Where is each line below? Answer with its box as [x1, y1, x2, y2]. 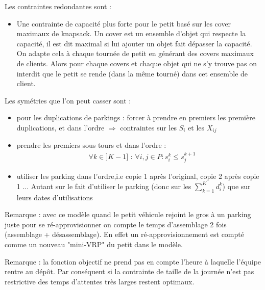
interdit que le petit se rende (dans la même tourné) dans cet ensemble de [16, 68, 248, 78]
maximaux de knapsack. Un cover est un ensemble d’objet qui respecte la [16, 28, 246, 39]
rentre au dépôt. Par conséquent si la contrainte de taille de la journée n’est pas [5, 266, 254, 277]
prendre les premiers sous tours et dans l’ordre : [16, 140, 166, 150]
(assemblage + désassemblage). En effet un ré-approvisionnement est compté [5, 229, 244, 240]
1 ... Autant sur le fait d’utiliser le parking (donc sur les [16, 180, 191, 191]
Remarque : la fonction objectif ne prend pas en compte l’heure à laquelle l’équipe [5, 256, 261, 267]
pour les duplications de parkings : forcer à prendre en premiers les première [16, 112, 255, 123]
